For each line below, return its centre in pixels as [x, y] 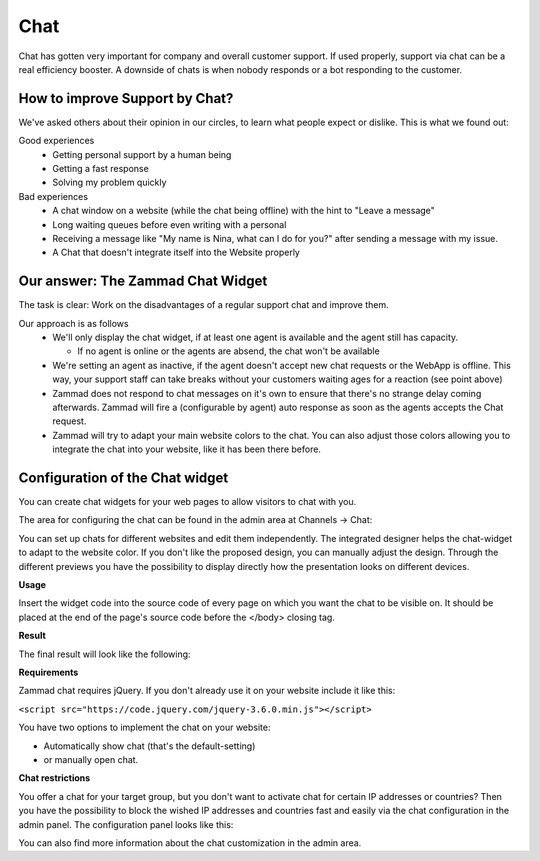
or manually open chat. [91, 759]
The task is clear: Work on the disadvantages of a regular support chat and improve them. [203, 305]
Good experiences [56, 141]
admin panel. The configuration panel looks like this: [126, 824]
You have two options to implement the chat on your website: [144, 727]
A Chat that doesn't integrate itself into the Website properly [176, 252]
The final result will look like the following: [104, 654]
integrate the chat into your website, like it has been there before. [187, 449]
